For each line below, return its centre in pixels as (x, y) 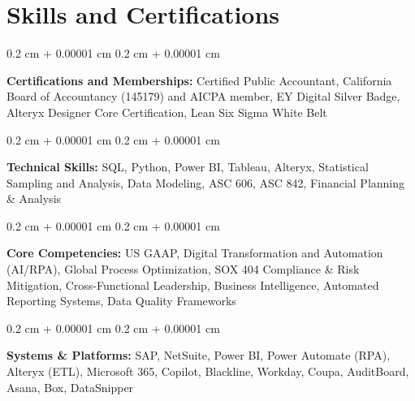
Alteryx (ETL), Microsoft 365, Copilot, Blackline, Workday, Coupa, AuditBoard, (208, 371)
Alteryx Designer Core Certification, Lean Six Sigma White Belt (167, 112)
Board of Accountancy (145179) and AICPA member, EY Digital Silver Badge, (203, 96)
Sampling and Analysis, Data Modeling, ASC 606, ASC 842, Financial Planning (206, 182)
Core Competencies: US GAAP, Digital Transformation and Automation (195, 253)
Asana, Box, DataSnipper (70, 387)
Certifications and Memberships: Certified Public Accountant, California (199, 80)
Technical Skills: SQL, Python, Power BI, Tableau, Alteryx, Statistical (188, 167)
